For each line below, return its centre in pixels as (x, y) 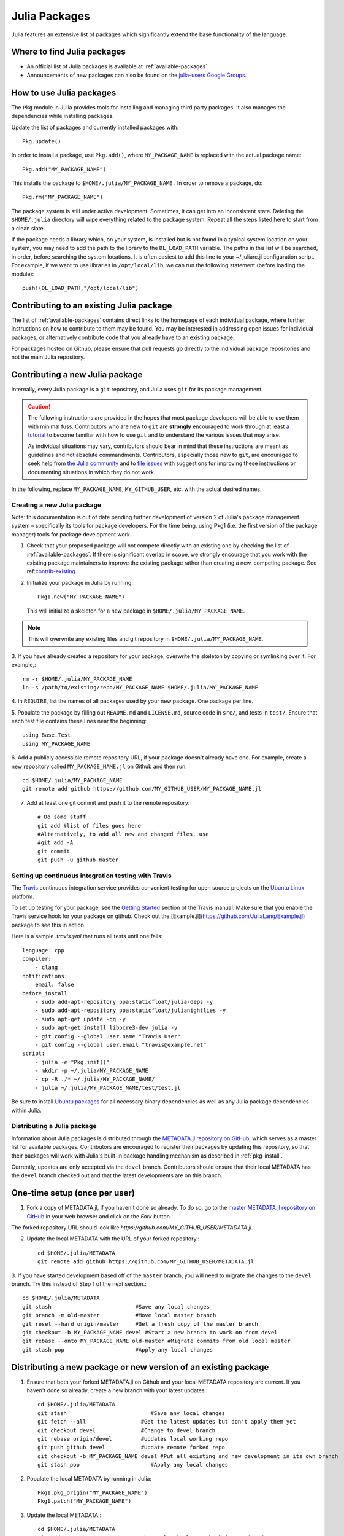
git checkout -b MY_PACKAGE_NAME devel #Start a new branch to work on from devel (150, 1332)
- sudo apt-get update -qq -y (80, 1019)
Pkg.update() (42, 141)
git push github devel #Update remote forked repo (131, 1448)
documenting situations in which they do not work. (92, 472)
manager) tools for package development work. (71, 534)
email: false (54, 985)
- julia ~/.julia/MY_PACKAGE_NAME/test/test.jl (108, 1088)
